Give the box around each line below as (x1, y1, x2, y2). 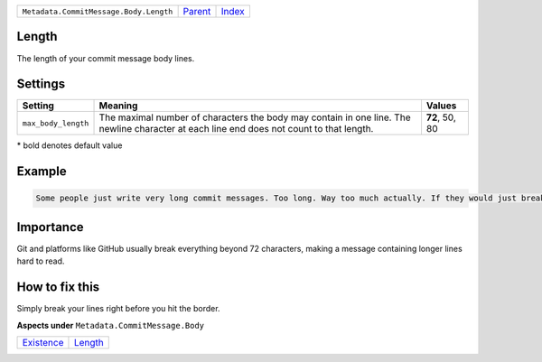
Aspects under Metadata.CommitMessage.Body (16, 320, 205, 330)
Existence (22, 337, 64, 348)
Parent (182, 5, 211, 17)
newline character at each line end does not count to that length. (98, 123, 374, 135)
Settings (16, 77, 66, 92)
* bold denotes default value (16, 140, 123, 151)
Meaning (98, 99, 138, 112)
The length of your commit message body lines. (16, 52, 195, 63)
